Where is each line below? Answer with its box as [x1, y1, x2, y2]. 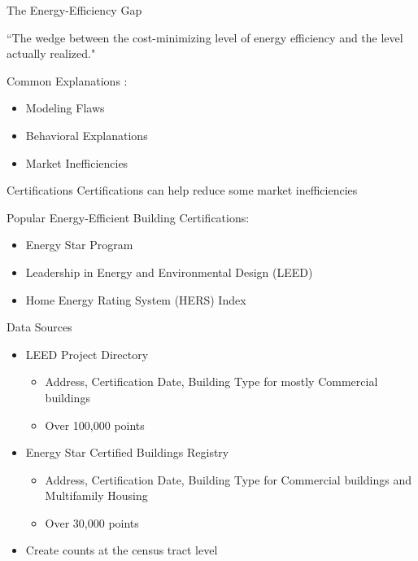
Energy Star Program [25, 236, 133, 253]
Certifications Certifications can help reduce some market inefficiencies [7, 182, 358, 199]
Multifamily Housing [45, 487, 148, 504]
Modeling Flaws [25, 99, 105, 116]
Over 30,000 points [45, 514, 139, 531]
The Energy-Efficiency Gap [7, 2, 142, 18]
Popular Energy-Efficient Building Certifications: [7, 208, 250, 226]
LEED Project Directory [25, 345, 149, 362]
